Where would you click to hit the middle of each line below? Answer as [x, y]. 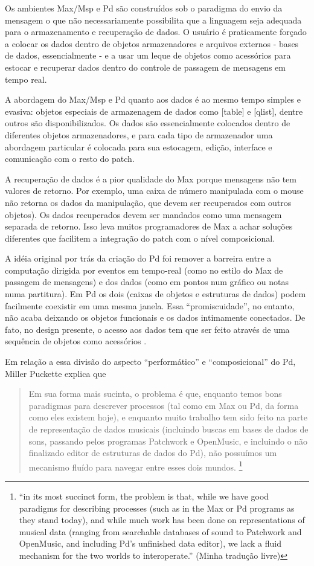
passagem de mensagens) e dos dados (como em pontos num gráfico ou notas [147, 282]
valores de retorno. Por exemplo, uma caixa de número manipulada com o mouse [154, 191]
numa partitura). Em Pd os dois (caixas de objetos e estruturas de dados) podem [155, 294]
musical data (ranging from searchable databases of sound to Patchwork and [160, 531]
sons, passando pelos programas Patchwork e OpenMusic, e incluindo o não [168, 441]
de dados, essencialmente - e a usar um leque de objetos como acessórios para [148, 55]
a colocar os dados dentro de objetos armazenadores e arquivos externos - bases [152, 43]
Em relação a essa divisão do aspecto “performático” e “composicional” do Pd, [150, 362]
